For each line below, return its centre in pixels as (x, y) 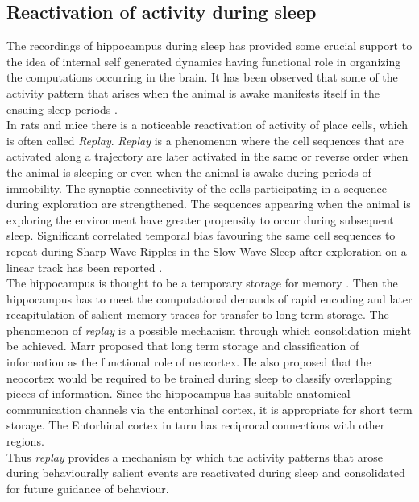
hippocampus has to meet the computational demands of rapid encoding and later (209, 298)
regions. (25, 441)
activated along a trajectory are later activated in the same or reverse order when (207, 156)
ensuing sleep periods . (62, 109)
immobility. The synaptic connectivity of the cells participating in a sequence (197, 188)
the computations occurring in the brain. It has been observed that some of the (202, 77)
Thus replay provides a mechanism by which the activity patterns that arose (195, 456)
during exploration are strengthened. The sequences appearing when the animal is (209, 204)
